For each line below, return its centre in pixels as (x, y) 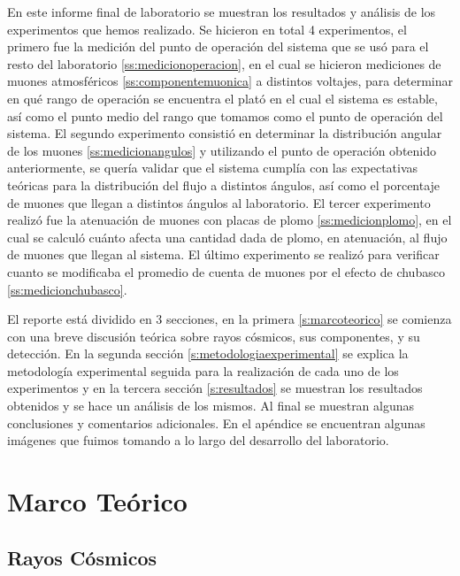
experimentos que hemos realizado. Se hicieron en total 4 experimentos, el (207, 29)
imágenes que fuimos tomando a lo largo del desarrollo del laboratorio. (198, 440)
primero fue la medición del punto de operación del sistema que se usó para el (218, 46)
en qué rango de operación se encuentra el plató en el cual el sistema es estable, (222, 98)
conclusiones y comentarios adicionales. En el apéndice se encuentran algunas (216, 422)
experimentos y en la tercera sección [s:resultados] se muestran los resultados (215, 388)
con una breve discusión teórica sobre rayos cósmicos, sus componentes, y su (214, 336)
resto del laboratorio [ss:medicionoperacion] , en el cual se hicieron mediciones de (224, 63)
